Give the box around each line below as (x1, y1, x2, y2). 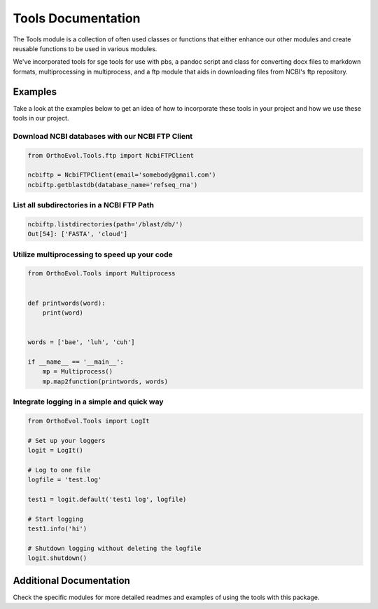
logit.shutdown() (27, 554, 87, 562)
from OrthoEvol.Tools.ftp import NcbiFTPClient (27, 151, 194, 159)
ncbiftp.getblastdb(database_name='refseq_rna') (27, 181, 198, 189)
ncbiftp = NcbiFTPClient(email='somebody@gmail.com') (27, 171, 216, 179)
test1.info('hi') (27, 525, 87, 533)
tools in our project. (13, 114, 69, 123)
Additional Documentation (13, 575, 131, 587)
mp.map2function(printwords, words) (42, 377, 168, 385)
